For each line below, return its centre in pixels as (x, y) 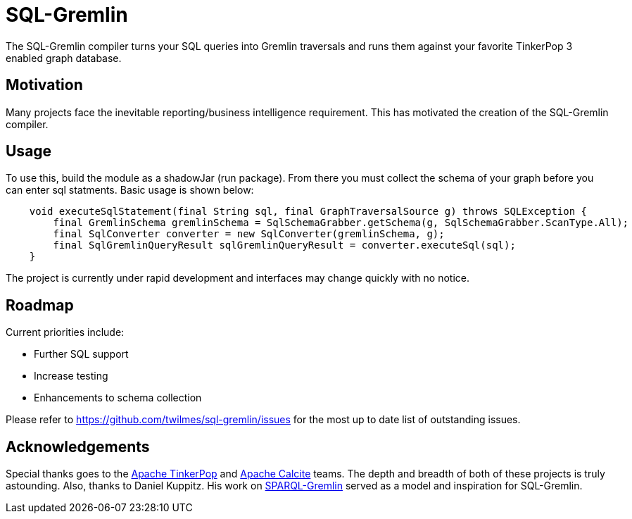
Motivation (44, 85)
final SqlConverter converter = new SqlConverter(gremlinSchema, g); (249, 234)
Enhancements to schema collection (118, 398)
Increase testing (71, 376)
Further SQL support (81, 354)
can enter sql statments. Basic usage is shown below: (130, 190)
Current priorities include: (65, 332)
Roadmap (40, 305)
